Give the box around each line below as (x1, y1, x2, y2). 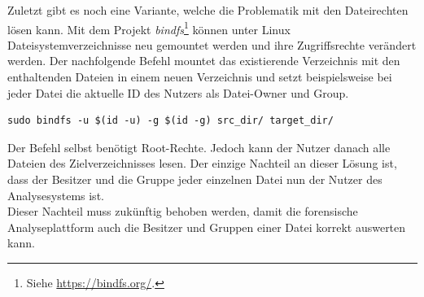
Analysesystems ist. (7, 186, 104, 203)
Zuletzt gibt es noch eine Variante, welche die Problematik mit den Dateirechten (7, 2, 409, 18)
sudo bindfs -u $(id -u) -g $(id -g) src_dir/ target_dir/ (7, 115, 334, 127)
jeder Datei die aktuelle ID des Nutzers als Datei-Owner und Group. (7, 84, 349, 101)
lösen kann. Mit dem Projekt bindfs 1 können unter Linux (7, 18, 291, 37)
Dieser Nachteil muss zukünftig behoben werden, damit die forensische (7, 203, 358, 220)
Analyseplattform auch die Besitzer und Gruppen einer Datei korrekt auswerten (7, 218, 406, 235)
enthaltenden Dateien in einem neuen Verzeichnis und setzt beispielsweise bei (7, 68, 392, 85)
